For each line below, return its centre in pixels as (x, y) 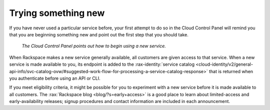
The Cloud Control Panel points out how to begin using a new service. (94, 46)
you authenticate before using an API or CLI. (55, 78)
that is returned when (231, 71)
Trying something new (57, 13)
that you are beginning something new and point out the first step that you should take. (99, 34)
